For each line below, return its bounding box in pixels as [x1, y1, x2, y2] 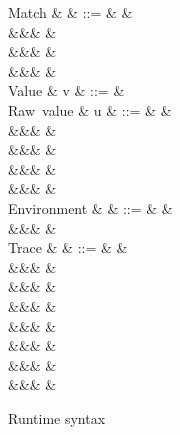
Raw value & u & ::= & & [8, 99, 172, 120]
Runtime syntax [8, 407, 106, 428]
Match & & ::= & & [8, 2, 133, 22]
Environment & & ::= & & [8, 197, 173, 218]
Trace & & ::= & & [8, 237, 128, 258]
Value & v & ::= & [8, 80, 125, 101]
